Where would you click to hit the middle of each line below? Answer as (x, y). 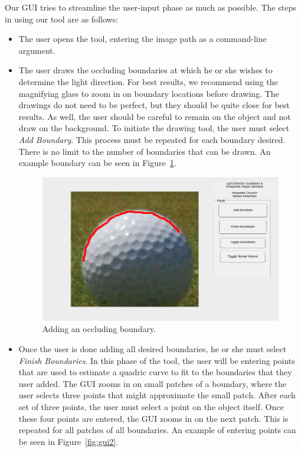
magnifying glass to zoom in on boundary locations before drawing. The (149, 93)
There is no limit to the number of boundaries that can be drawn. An (145, 151)
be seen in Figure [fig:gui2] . (68, 441)
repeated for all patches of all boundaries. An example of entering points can (157, 430)
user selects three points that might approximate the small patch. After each (157, 395)
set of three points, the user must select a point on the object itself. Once (151, 406)
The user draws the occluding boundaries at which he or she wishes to (145, 70)
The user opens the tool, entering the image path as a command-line (143, 39)
